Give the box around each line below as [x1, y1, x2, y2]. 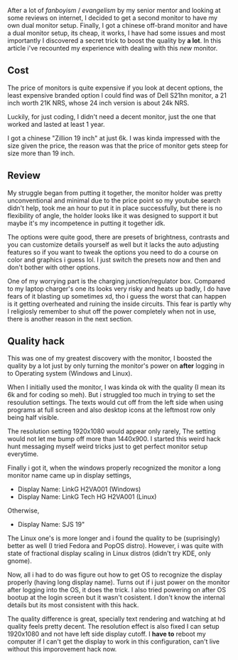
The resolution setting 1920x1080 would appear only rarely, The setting [7, 427, 216, 435]
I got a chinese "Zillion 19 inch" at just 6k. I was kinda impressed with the [7, 133, 220, 142]
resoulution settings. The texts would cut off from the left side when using [7, 398, 224, 407]
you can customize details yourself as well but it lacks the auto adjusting [7, 240, 220, 249]
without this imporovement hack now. [7, 645, 117, 654]
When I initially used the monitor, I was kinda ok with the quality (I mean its [7, 383, 225, 391]
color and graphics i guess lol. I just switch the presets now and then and [7, 255, 222, 264]
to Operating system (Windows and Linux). [7, 369, 133, 378]
